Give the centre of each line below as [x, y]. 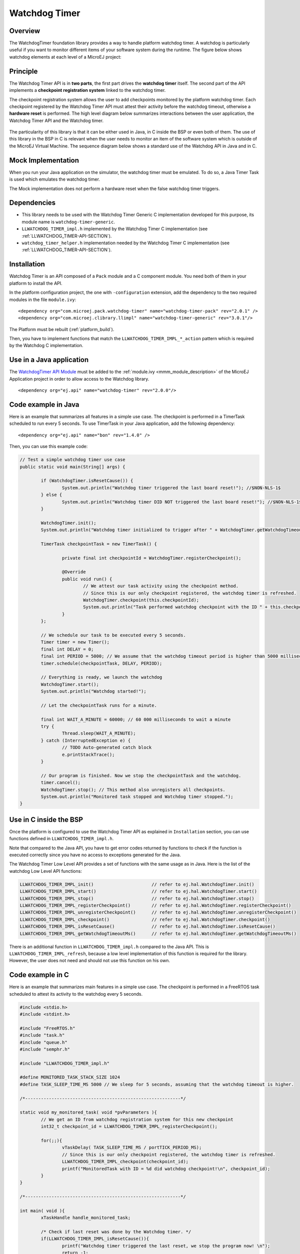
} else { [51, 495]
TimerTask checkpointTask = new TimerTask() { [99, 544]
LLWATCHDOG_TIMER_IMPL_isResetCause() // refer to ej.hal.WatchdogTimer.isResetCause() [148, 926]
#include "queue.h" [43, 1042]
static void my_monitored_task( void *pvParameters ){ [88, 1113]
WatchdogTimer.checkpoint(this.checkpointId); [141, 600]
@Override [74, 572]
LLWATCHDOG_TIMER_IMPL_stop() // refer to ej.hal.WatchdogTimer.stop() [137, 898]
